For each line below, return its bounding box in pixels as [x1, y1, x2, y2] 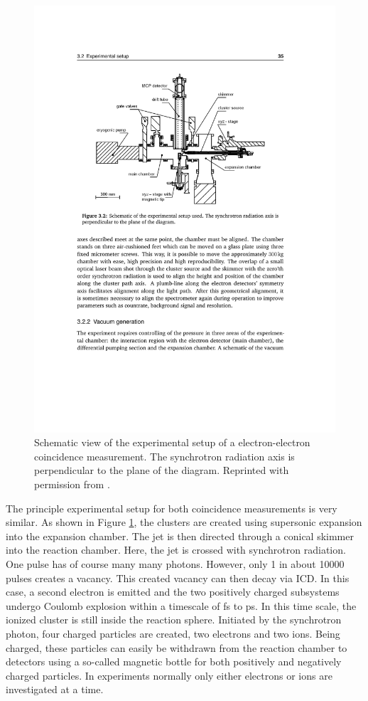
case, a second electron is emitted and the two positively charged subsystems [6, 584, 340, 599]
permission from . [34, 477, 110, 492]
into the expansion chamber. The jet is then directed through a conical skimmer [6, 528, 354, 543]
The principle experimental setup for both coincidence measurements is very [6, 500, 337, 515]
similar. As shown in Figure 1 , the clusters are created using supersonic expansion [6, 515, 362, 529]
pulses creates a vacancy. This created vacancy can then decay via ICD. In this [6, 570, 350, 585]
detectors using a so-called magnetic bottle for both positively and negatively [6, 654, 342, 669]
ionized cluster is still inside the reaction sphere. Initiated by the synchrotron [6, 612, 342, 627]
